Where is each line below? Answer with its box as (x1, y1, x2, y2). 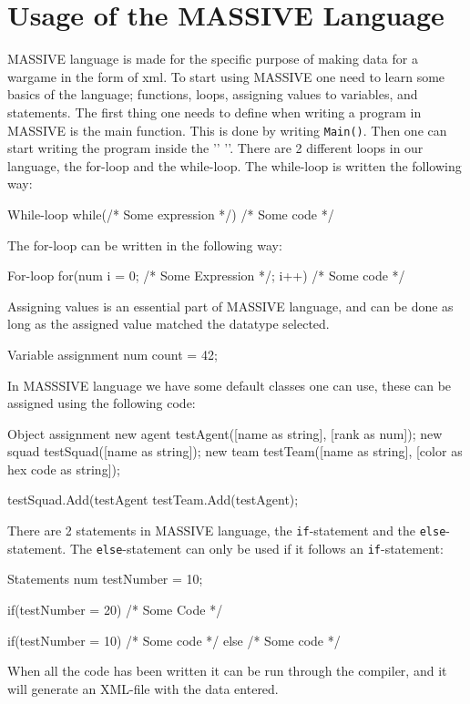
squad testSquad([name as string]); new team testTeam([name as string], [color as (7, 442, 463, 461)
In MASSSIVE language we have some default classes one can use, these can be (7, 375, 452, 394)
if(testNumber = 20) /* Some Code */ (7, 599, 223, 618)
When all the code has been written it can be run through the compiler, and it (7, 661, 447, 680)
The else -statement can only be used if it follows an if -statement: (69, 538, 444, 557)
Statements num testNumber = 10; (7, 569, 203, 588)
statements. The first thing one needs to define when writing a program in (7, 102, 422, 121)
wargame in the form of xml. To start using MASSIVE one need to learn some (7, 66, 445, 86)
